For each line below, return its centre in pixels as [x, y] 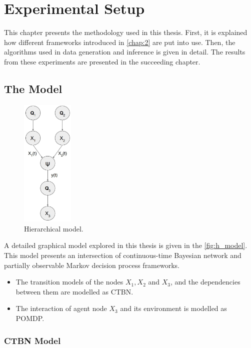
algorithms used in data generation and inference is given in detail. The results [125, 52]
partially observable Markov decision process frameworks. [92, 265]
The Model [33, 88]
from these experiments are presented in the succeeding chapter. [102, 61]
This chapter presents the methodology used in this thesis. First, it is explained [126, 32]
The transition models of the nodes [69, 282]
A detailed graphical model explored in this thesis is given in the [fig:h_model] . [126, 245]
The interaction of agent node [61, 308]
